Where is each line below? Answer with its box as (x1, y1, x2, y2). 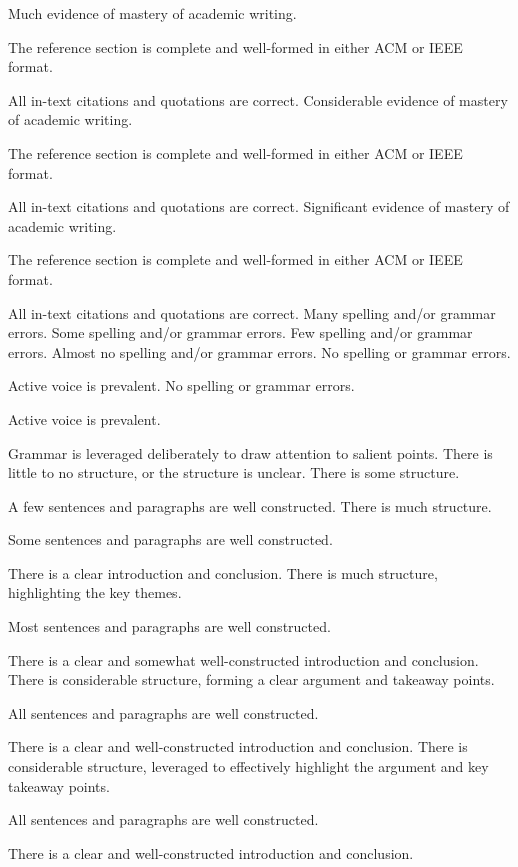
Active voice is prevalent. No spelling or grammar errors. (8, 375, 355, 396)
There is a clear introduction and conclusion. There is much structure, (8, 562, 438, 583)
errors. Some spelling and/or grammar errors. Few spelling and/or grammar (8, 322, 473, 343)
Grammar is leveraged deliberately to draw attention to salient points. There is (8, 442, 493, 463)
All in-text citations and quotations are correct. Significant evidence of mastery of (8, 196, 510, 217)
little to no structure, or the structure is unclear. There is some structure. (8, 462, 460, 483)
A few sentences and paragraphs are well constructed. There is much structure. (8, 495, 492, 516)
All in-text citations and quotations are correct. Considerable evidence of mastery (8, 89, 508, 110)
